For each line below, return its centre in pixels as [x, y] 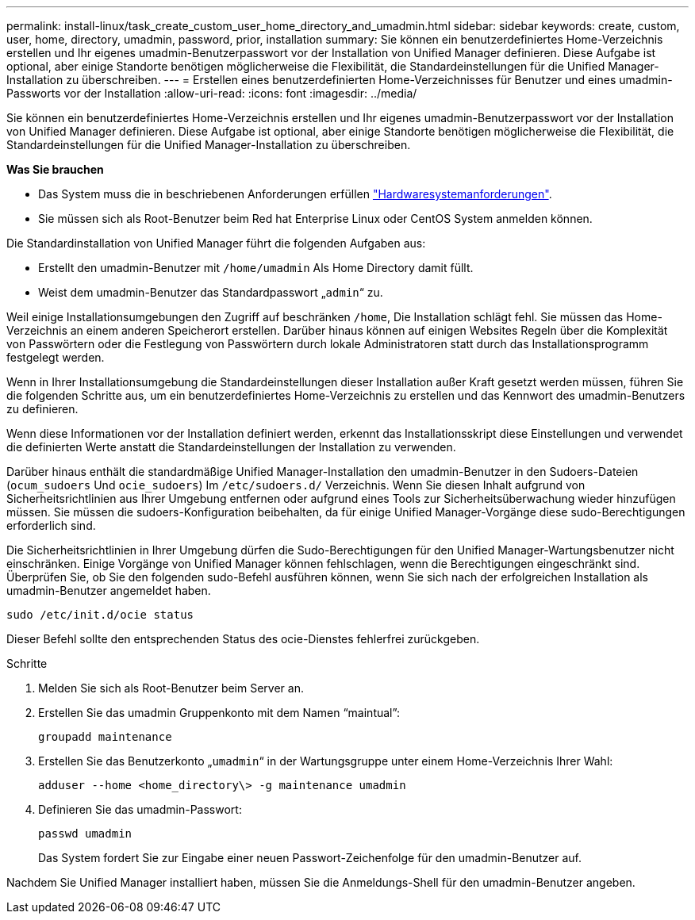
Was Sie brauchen [55, 169]
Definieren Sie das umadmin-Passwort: [140, 809]
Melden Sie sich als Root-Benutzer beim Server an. [171, 688]
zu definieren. [42, 409]
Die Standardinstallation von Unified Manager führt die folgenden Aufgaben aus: [216, 243]
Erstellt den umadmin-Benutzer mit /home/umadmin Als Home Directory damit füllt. [256, 268]
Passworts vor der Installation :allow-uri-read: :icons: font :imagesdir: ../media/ [212, 93]
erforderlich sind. [51, 525]
